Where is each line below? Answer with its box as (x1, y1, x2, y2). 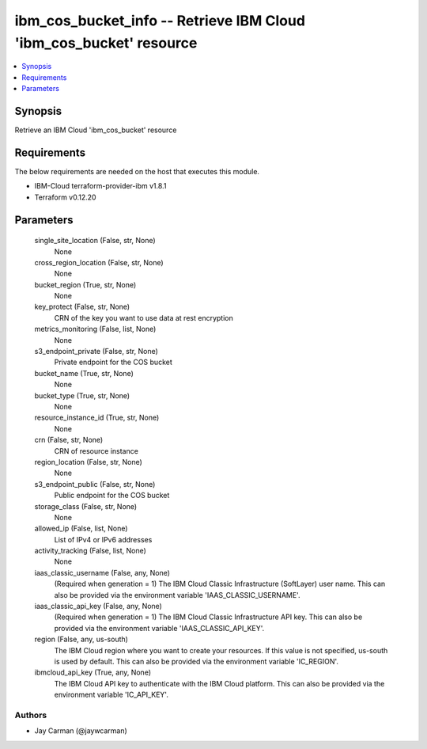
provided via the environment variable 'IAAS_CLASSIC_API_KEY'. (54, 623, 265, 633)
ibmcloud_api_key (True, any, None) (34, 667, 152, 677)
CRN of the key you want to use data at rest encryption (54, 313, 233, 322)
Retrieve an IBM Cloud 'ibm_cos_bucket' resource (14, 125, 177, 135)
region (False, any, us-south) (34, 634, 128, 644)
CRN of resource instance (54, 446, 138, 455)
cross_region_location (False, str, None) (34, 257, 164, 267)
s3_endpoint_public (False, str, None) (34, 479, 156, 489)
